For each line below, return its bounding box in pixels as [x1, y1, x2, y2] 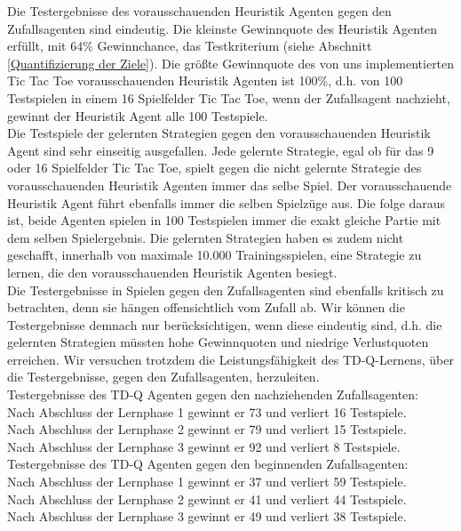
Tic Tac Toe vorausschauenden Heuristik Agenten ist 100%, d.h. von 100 [7, 71, 403, 90]
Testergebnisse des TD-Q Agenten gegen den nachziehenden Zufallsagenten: [7, 385, 418, 404]
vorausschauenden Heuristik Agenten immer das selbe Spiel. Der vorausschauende [7, 175, 452, 194]
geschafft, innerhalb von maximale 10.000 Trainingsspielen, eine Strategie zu [7, 245, 422, 264]
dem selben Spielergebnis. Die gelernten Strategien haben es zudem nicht [7, 228, 404, 246]
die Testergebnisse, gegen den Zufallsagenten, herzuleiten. [7, 367, 320, 386]
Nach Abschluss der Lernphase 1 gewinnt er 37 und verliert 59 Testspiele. [7, 472, 407, 491]
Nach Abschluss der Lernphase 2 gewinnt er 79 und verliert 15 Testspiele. [7, 420, 407, 438]
